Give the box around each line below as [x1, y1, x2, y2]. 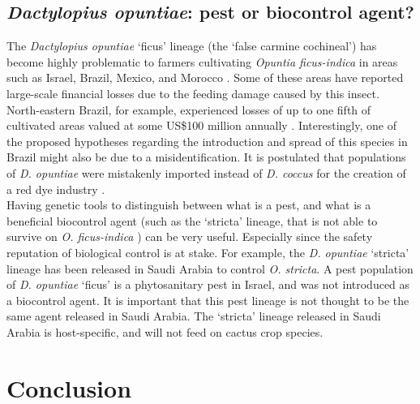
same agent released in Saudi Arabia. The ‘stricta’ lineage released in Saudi [6, 307, 381, 324]
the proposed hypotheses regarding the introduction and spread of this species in [6, 132, 408, 149]
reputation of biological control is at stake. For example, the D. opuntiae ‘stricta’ [6, 243, 409, 260]
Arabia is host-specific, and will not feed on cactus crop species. [6, 323, 324, 340]
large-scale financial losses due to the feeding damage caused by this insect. [6, 84, 379, 101]
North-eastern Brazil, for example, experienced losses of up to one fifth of [6, 101, 371, 118]
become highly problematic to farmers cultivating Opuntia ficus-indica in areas [6, 53, 398, 70]
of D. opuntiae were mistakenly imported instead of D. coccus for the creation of [6, 164, 406, 181]
